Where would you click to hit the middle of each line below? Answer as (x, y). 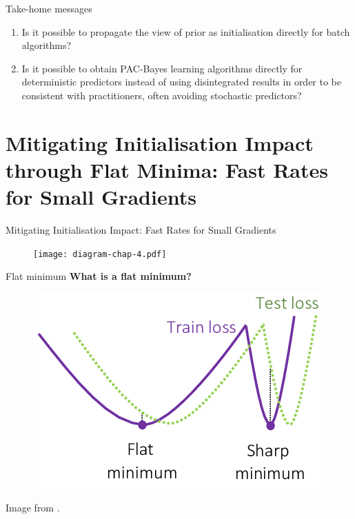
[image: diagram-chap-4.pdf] (100, 254)
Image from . (33, 507)
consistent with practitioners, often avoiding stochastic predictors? (162, 95)
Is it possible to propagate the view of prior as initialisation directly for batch (186, 31)
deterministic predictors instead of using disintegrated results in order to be (182, 82)
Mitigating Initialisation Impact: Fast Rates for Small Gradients (141, 230)
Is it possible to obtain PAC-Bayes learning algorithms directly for (162, 68)
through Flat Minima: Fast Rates (167, 169)
